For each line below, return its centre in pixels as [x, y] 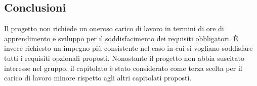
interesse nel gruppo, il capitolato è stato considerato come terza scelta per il [123, 68]
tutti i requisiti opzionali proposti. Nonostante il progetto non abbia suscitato [124, 58]
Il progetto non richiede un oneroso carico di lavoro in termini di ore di [114, 28]
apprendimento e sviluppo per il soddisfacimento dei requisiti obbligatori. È [121, 38]
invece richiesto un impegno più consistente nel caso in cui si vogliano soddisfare [128, 48]
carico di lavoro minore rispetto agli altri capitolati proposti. [98, 78]
